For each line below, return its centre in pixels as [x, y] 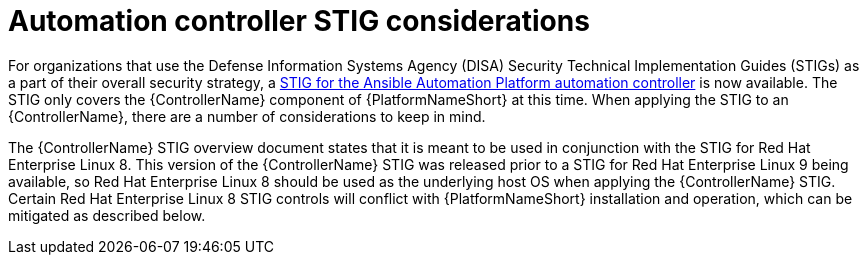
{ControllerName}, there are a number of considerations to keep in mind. [247, 116]
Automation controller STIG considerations [299, 21]
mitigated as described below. [107, 215]
